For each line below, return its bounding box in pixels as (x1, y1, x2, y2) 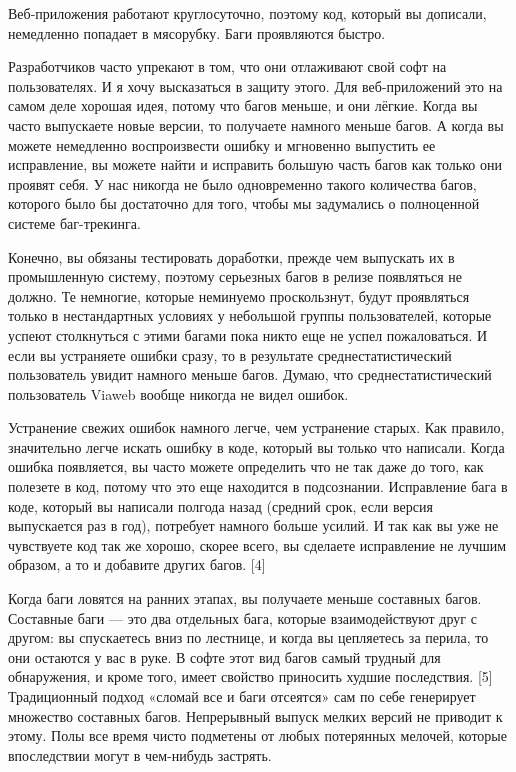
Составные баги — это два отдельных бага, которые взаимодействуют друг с (8, 607, 477, 628)
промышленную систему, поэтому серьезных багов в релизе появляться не (8, 266, 462, 287)
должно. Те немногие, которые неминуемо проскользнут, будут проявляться (8, 285, 470, 306)
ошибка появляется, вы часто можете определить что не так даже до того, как (8, 456, 484, 477)
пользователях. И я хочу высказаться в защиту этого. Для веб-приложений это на (8, 75, 503, 96)
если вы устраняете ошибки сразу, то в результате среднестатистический (8, 344, 452, 365)
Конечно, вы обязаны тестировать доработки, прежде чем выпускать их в (8, 246, 455, 267)
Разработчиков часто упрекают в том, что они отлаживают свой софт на (8, 56, 447, 77)
